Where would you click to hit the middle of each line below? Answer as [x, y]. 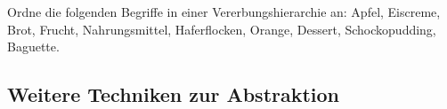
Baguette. [33, 47]
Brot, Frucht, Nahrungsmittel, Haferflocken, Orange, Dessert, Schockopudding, [222, 29]
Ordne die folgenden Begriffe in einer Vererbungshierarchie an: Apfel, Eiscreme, [224, 12]
